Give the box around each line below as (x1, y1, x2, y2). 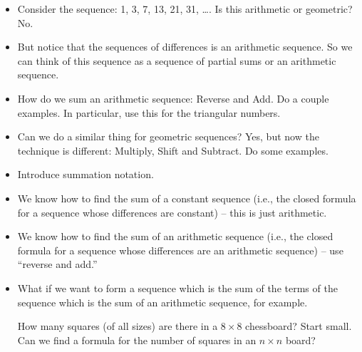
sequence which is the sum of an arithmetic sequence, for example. (17, 294, 308, 309)
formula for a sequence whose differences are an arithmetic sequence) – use (17, 242, 343, 257)
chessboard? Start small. (245, 319, 352, 333)
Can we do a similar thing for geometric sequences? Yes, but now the (17, 129, 319, 144)
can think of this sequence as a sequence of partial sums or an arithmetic (17, 53, 336, 68)
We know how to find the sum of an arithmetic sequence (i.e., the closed (17, 229, 333, 244)
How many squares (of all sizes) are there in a (17, 319, 218, 333)
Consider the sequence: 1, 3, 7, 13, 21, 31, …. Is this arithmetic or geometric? (17, 1, 353, 16)
